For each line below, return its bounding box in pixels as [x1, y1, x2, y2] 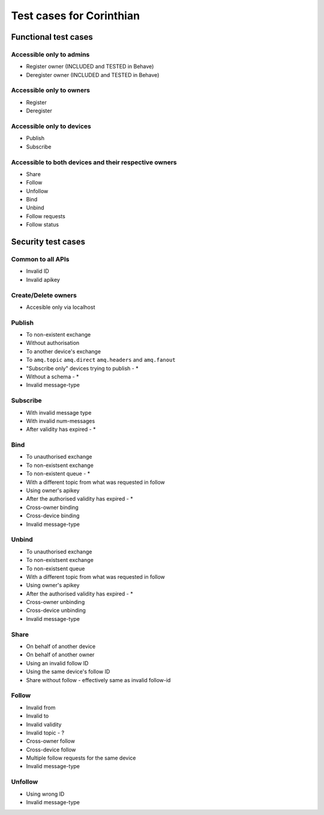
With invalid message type [26, 409, 92, 416]
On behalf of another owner [26, 651, 95, 658]
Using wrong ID [26, 790, 65, 798]
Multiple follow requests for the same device [26, 754, 136, 762]
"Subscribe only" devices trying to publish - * [26, 364, 139, 372]
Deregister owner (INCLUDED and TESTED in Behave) [26, 71, 160, 78]
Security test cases [11, 237, 85, 247]
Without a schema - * [26, 373, 79, 380]
